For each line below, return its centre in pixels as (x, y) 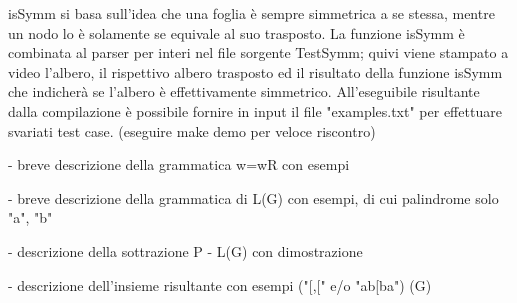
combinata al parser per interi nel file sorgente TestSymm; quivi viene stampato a (258, 52)
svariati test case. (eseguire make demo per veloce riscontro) (192, 130)
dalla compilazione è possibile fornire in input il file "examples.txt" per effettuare (255, 110)
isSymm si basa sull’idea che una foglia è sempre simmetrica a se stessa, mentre (251, 13)
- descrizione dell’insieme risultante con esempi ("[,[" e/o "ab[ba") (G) (220, 284)
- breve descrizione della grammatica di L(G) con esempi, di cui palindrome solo (253, 197)
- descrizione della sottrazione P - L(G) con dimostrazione (185, 250)
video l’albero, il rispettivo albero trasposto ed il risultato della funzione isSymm (255, 71)
